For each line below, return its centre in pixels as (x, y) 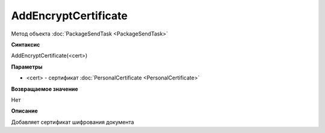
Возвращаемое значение (45, 89)
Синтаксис (26, 45)
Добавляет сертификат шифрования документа (73, 122)
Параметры (27, 67)
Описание (25, 111)
